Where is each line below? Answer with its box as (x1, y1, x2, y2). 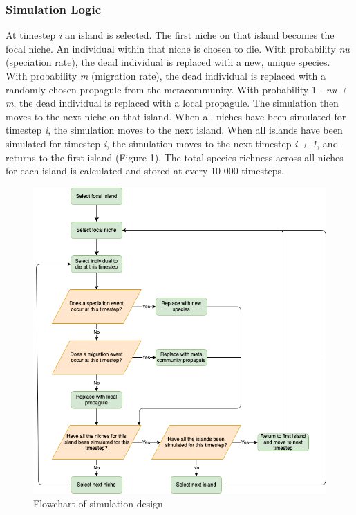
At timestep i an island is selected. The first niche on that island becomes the (6, 28, 335, 42)
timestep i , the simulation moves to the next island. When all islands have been (6, 123, 343, 137)
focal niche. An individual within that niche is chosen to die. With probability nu (6, 41, 350, 55)
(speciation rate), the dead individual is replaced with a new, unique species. (6, 55, 330, 69)
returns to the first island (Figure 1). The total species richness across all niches (6, 150, 344, 164)
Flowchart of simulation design (33, 496, 163, 510)
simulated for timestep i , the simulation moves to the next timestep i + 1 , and (6, 136, 339, 150)
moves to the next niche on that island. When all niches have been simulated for (6, 109, 346, 123)
